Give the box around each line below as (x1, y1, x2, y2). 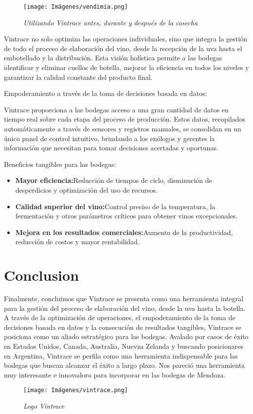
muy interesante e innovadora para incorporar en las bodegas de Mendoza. (4, 369, 226, 379)
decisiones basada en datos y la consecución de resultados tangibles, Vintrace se (4, 322, 241, 332)
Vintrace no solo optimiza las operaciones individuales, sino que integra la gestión (4, 34, 247, 44)
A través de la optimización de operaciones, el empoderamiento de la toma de (4, 312, 235, 323)
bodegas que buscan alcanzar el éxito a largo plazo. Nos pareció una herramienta (4, 360, 245, 370)
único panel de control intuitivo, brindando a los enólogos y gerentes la (4, 133, 215, 143)
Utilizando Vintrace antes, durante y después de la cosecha (23, 17, 198, 27)
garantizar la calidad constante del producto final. (4, 72, 153, 82)
